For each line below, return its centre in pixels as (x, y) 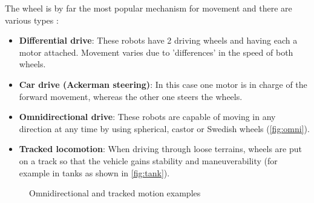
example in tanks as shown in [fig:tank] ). (94, 172)
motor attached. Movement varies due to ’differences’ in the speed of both (156, 52)
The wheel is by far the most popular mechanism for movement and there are (149, 8)
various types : (32, 20)
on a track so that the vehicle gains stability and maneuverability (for (148, 160)
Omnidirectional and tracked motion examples (115, 193)
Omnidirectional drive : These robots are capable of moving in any (147, 117)
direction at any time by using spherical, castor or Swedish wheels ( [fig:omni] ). (164, 128)
